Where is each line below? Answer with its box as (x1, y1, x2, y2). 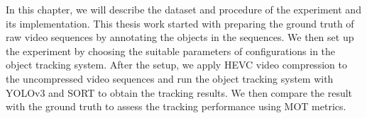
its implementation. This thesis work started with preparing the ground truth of (6, 16, 354, 30)
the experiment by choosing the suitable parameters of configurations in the (6, 43, 336, 58)
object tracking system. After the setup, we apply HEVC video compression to (6, 57, 347, 72)
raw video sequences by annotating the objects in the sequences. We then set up (6, 30, 354, 45)
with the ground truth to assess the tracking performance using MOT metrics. (6, 99, 346, 114)
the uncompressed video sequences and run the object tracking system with (6, 71, 334, 85)
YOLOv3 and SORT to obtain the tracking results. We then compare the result (6, 85, 353, 100)
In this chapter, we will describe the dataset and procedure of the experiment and (6, 2, 361, 16)
